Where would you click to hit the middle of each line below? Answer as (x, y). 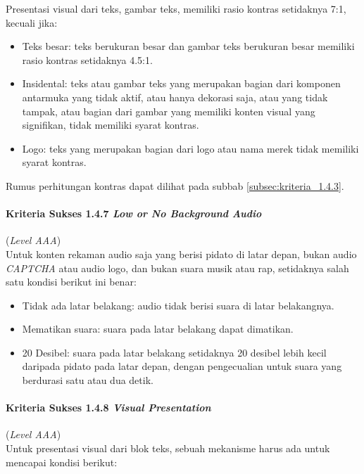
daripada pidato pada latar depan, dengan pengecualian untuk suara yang (182, 366)
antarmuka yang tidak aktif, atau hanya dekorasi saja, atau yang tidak (175, 97)
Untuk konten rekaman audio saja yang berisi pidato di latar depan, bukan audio (181, 254)
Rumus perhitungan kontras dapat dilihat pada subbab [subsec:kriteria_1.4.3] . (175, 185)
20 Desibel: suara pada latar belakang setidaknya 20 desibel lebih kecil (174, 352)
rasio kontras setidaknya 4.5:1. (87, 59)
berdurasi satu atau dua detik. (88, 380)
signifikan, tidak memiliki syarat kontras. (111, 125)
